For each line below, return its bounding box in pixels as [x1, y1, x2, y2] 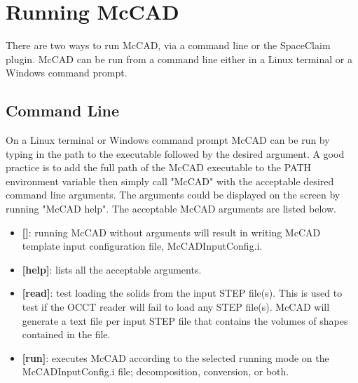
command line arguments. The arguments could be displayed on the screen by [6, 187, 340, 202]
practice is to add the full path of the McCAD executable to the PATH [6, 160, 312, 175]
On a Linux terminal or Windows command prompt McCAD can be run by [6, 133, 330, 147]
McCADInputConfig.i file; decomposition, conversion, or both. [22, 364, 289, 379]
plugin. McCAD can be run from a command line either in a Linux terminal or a [6, 51, 352, 66]
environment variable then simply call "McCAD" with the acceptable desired [6, 173, 334, 188]
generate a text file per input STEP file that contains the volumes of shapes [22, 313, 348, 328]
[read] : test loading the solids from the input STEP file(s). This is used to [22, 285, 343, 300]
